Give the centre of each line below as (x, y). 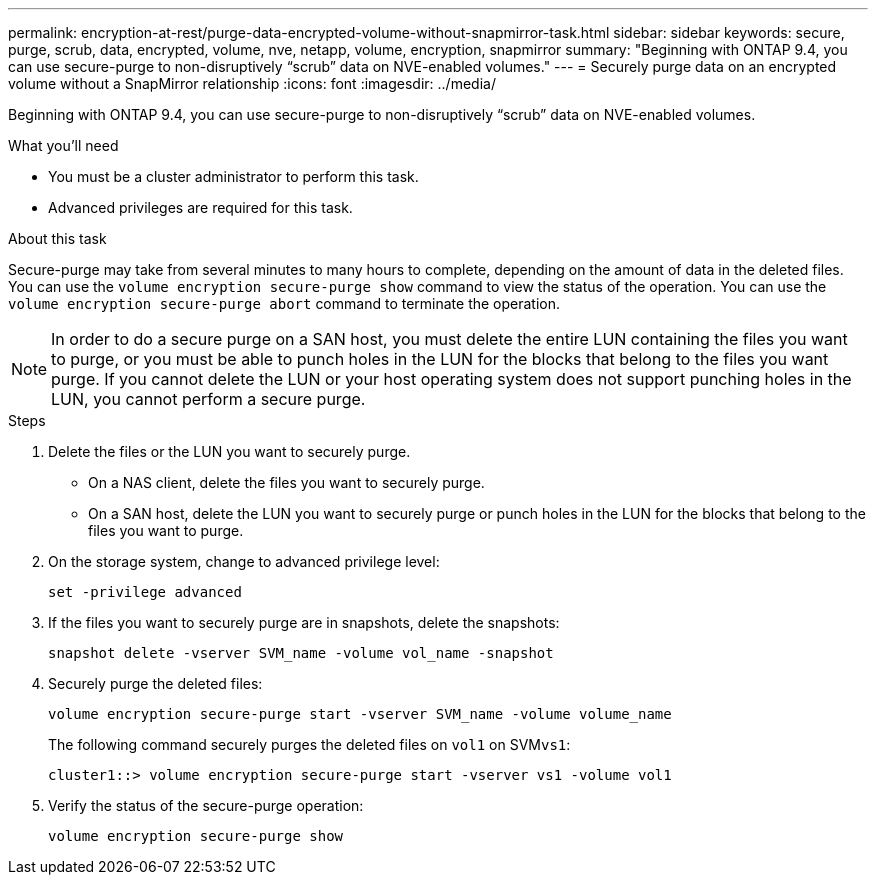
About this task (57, 238)
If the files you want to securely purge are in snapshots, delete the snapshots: (304, 622)
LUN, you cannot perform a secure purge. (208, 399)
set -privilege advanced (145, 592)
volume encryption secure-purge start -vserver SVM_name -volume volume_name (360, 714)
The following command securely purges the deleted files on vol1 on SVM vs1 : (309, 744)
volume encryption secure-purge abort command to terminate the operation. (284, 303)
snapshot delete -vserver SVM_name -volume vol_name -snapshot (301, 653)
